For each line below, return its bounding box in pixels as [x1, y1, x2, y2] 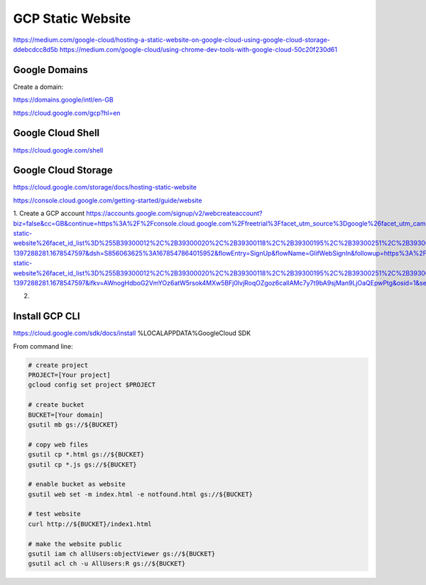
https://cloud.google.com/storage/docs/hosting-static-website [13, 183, 197, 192]
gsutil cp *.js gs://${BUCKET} [28, 460, 138, 469]
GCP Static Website [13, 11, 131, 26]
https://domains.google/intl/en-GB [13, 96, 114, 104]
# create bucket [28, 401, 85, 409]
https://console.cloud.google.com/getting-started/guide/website [13, 196, 202, 204]
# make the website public [28, 540, 122, 548]
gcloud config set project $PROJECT [28, 381, 156, 389]
